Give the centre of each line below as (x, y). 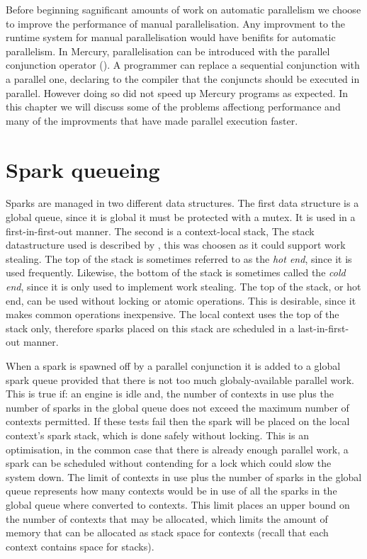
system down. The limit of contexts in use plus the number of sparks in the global (184, 476)
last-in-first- (323, 328)
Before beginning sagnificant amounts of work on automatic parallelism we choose (183, 9)
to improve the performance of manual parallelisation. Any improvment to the (176, 23)
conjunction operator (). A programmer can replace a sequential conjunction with (183, 65)
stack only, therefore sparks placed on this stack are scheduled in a (150, 328)
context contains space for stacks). (80, 546)
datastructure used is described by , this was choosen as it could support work (176, 245)
